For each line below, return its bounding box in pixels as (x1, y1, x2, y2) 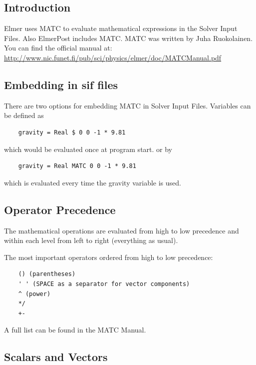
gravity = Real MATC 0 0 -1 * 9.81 (18, 162, 136, 170)
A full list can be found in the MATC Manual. (4, 324, 146, 335)
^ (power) (18, 290, 51, 297)
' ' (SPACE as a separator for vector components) (18, 280, 190, 287)
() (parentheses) (18, 270, 76, 278)
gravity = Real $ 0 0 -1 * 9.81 (18, 128, 126, 136)
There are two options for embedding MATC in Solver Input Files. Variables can (4, 100, 251, 110)
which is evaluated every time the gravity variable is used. (4, 177, 181, 187)
